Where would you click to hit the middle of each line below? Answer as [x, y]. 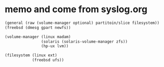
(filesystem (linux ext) [31, 55]
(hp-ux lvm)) [55, 46]
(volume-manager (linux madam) [38, 37]
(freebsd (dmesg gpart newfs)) [38, 27]
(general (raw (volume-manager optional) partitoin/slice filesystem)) [82, 23]
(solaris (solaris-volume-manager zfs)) [84, 42]
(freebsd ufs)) [48, 60]
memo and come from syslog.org [76, 9]
